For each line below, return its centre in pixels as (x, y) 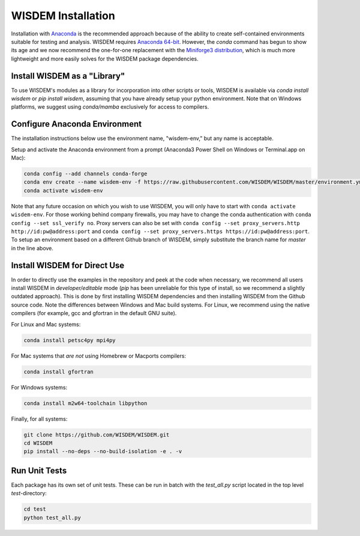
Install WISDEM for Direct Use (68, 265)
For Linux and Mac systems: (46, 324)
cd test (35, 509)
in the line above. (32, 248)
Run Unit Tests (39, 470)
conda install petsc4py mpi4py (70, 340)
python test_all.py (52, 517)
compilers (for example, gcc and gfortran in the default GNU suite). (94, 313)
